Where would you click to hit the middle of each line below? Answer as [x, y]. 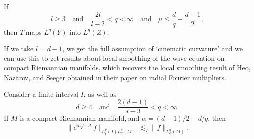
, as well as [100, 94]
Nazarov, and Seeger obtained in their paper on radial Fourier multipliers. [115, 77]
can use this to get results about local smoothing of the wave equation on [114, 58]
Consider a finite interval [41, 94]
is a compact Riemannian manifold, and [80, 118]
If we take [19, 48]
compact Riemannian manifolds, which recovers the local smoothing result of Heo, [127, 68]
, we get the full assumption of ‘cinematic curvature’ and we [152, 48]
